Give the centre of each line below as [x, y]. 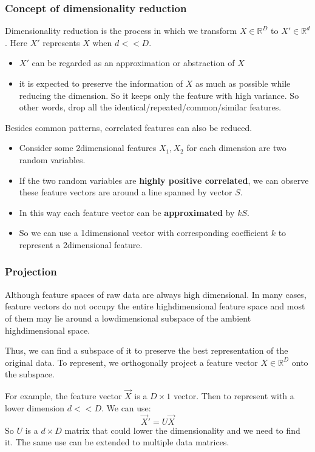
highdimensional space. [48, 330]
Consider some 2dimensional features [88, 148]
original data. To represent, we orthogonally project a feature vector [131, 362]
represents [61, 42]
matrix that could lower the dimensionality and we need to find [182, 430]
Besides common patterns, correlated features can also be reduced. [129, 127]
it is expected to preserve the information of [101, 83]
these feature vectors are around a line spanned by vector [126, 192]
